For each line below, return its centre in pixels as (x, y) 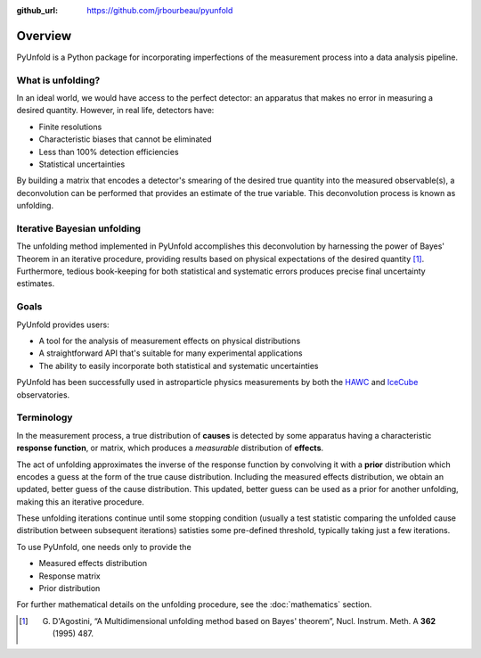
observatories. (43, 395)
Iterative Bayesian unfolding (79, 228)
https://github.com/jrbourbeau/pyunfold (160, 10)
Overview (44, 36)
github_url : (37, 10)
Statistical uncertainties (82, 164)
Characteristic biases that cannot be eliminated (126, 139)
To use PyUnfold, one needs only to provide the (104, 547)
